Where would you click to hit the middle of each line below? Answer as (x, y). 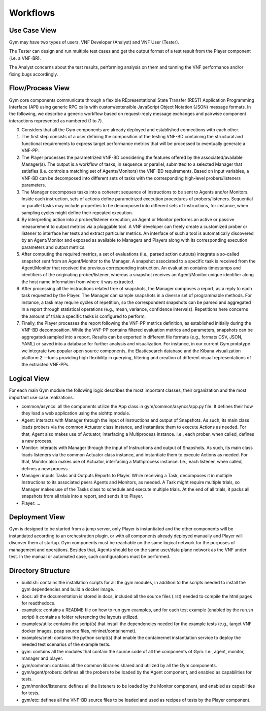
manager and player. (42, 658)
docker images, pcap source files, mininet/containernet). (79, 631)
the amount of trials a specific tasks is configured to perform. (84, 316)
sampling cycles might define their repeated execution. (77, 213)
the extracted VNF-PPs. (46, 365)
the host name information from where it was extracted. (78, 282)
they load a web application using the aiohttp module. (76, 413)
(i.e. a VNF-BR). (25, 58)
